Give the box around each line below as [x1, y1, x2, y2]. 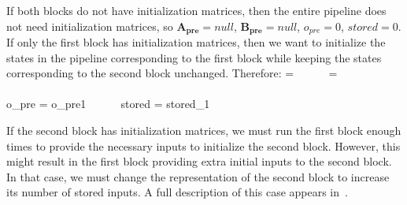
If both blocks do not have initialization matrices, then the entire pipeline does [6, 2, 387, 18]
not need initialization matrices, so [6, 17, 173, 34]
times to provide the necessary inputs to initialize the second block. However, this [6, 137, 401, 154]
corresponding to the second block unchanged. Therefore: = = [6, 65, 338, 81]
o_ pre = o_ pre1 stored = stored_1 [6, 95, 210, 112]
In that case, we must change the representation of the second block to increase [6, 168, 390, 184]
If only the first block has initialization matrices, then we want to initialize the [6, 34, 386, 50]
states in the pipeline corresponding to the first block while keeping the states [6, 49, 382, 65]
